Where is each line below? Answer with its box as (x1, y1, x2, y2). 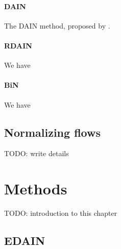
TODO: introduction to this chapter (4, 208, 117, 218)
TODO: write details (4, 148, 69, 159)
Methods (4, 178, 67, 199)
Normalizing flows (4, 124, 101, 140)
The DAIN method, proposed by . (4, 20, 110, 31)
